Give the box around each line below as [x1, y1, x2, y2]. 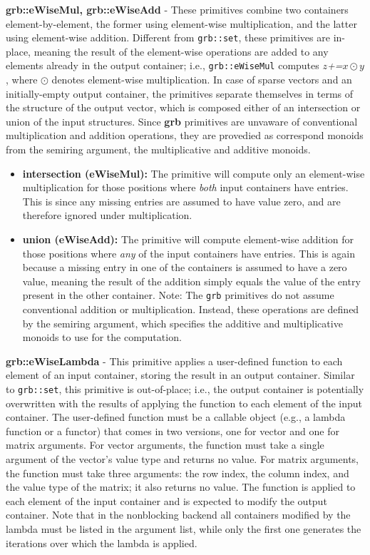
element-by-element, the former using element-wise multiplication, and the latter [6, 16, 357, 31]
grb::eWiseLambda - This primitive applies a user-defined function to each [6, 353, 343, 368]
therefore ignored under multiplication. [22, 208, 192, 223]
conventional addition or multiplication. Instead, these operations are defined [22, 302, 359, 317]
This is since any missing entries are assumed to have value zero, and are [22, 193, 341, 208]
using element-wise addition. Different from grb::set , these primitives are [6, 30, 330, 45]
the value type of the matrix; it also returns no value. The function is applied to [6, 479, 356, 494]
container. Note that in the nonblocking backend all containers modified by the [6, 507, 351, 522]
